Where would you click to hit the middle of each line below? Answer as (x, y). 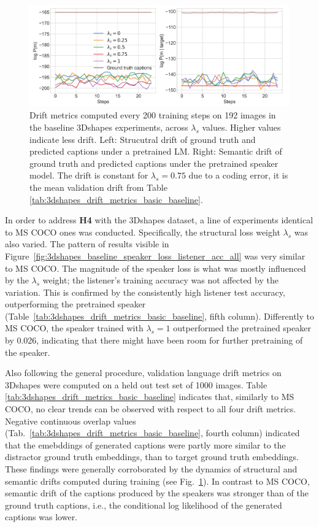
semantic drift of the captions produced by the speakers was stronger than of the (157, 493)
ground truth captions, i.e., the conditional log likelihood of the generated (144, 505)
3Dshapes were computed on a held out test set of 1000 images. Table (136, 384)
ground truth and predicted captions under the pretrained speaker (154, 163)
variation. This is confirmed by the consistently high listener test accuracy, (145, 292)
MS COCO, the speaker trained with (74, 328)
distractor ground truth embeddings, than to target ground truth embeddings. (152, 457)
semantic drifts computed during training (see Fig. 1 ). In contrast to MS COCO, (157, 481)
